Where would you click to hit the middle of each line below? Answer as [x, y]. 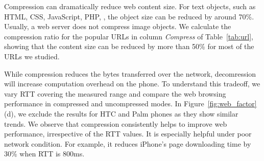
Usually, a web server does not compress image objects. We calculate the [118, 26]
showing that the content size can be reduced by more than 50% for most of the [129, 46]
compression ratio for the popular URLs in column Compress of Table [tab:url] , [129, 36]
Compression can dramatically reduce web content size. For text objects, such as [130, 6]
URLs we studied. [32, 56]
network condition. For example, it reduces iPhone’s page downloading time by [128, 143]
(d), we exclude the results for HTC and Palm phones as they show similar [121, 113]
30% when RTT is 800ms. [44, 154]
